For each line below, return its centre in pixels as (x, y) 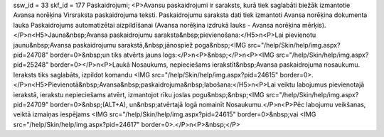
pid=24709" (31, 104)
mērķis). (314, 25)
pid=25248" (31, 65)
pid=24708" (31, 55)
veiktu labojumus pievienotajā (321, 84)
